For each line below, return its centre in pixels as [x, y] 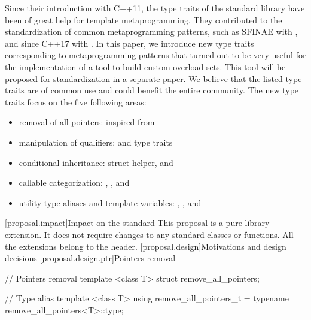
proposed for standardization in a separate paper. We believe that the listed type [153, 78]
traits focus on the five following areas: [76, 102]
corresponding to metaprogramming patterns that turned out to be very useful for [155, 55]
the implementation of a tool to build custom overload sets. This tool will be [145, 66]
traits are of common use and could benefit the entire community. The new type [152, 90]
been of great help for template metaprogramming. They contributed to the [144, 19]
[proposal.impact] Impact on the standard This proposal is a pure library [137, 223]
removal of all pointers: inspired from [87, 122]
